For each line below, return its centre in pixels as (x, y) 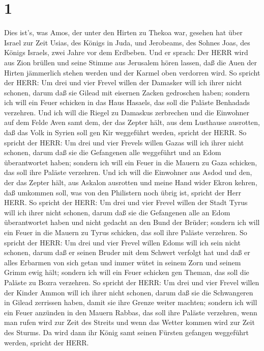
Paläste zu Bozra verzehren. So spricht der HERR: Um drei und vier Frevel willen (132, 282)
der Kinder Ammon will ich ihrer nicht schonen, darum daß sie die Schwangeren (129, 292)
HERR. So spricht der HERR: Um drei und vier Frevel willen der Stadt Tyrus (126, 202)
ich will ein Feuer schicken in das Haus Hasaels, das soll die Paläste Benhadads (127, 102)
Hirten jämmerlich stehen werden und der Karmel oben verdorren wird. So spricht (132, 72)
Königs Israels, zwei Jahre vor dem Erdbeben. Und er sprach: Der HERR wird (126, 52)
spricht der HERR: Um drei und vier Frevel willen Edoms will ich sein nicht (122, 242)
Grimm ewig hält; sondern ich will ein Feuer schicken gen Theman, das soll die (127, 272)
